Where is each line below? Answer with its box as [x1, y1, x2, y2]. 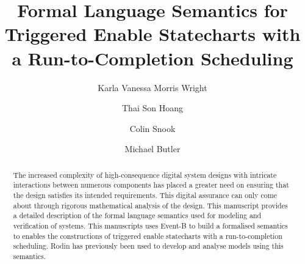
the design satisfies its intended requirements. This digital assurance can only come [13, 189, 277, 200]
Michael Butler [124, 142, 181, 155]
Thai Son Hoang [122, 101, 183, 114]
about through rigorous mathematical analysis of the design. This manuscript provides [13, 200, 288, 210]
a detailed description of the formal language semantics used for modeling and [13, 210, 262, 221]
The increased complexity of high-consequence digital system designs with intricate [13, 169, 277, 180]
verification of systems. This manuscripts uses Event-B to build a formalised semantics [13, 220, 288, 230]
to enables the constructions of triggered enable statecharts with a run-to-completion [13, 230, 282, 241]
